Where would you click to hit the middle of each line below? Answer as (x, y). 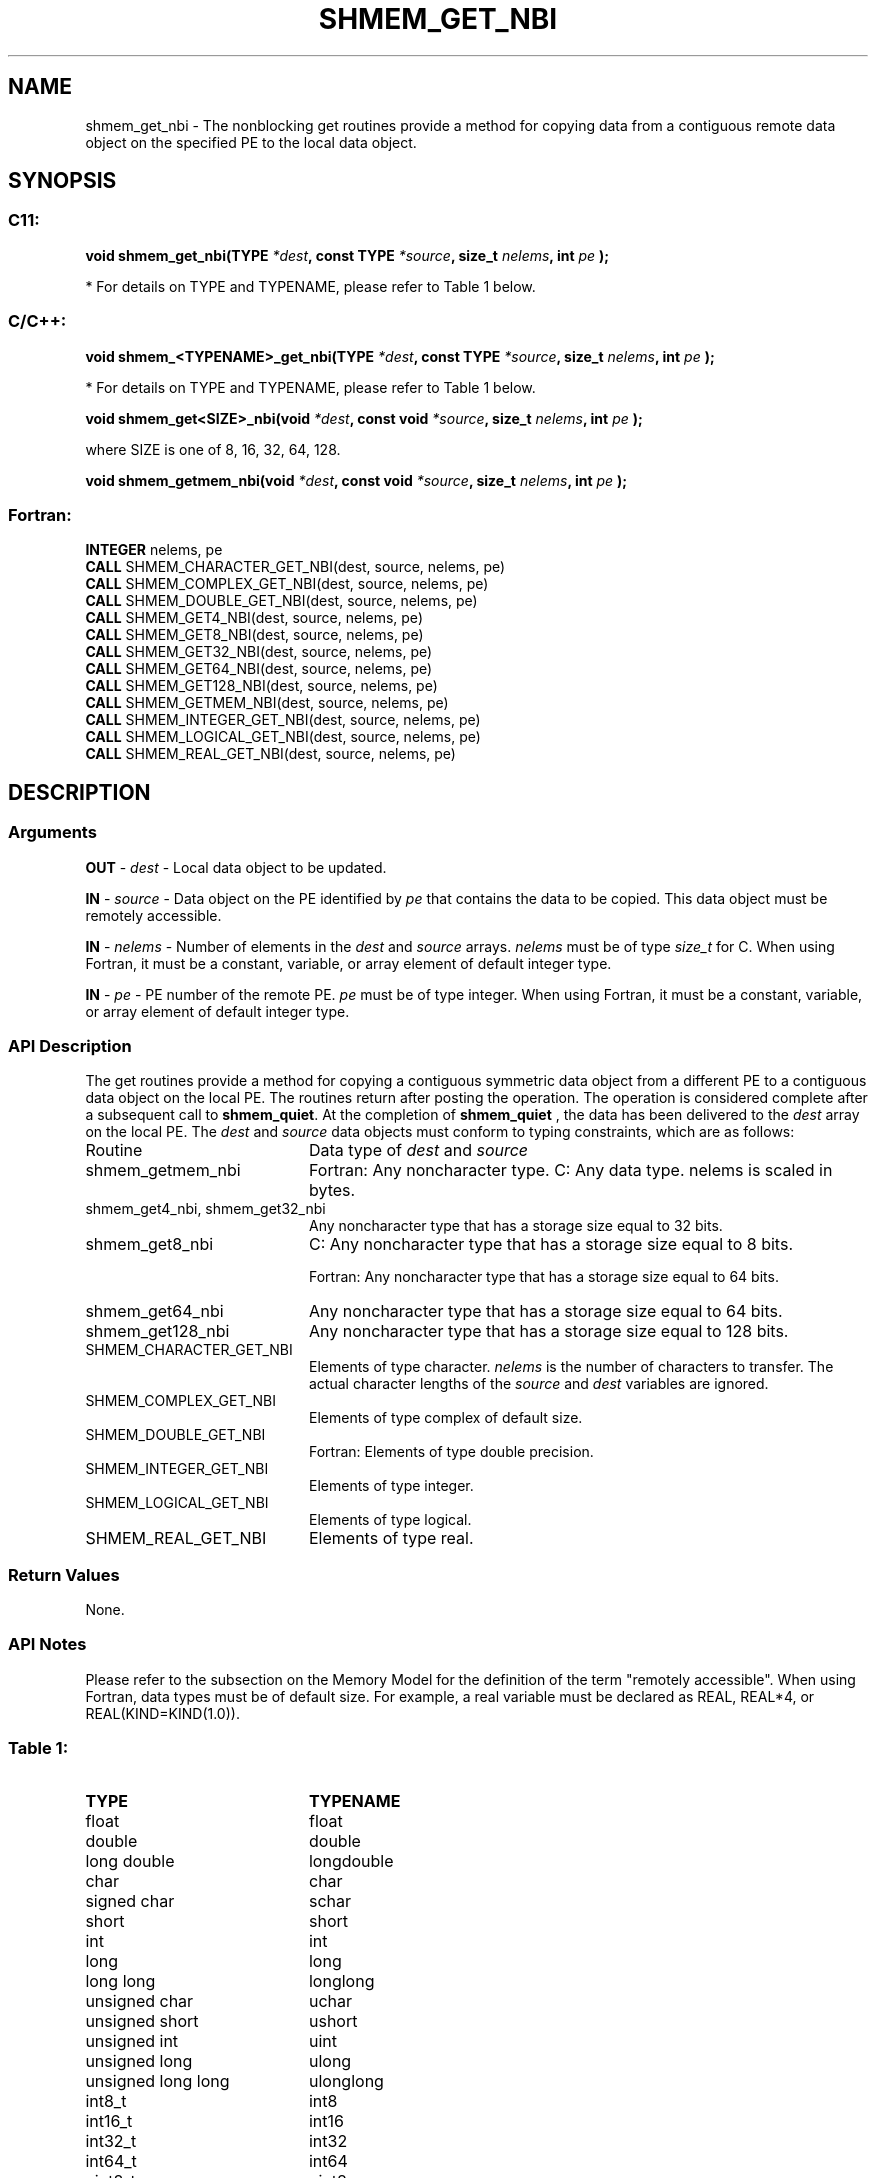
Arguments (52, 832)
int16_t (109, 2120)
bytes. (332, 1190)
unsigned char (139, 2000)
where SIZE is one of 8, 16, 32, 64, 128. (213, 449)
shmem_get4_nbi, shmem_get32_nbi (205, 1209)
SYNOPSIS (62, 181)
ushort (333, 2020)
